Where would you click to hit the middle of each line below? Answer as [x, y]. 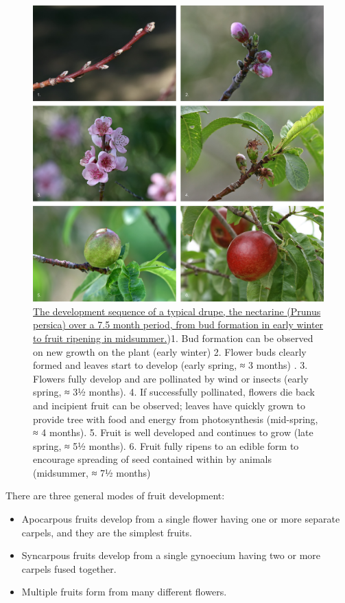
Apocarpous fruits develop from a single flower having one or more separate [181, 519]
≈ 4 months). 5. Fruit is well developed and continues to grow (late [173, 432]
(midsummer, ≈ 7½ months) [92, 472]
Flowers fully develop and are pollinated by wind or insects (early [171, 378]
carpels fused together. [69, 568]
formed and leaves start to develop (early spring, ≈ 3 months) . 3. [170, 365]
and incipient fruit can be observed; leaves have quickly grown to [169, 405]
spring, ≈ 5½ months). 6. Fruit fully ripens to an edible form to [166, 445]
